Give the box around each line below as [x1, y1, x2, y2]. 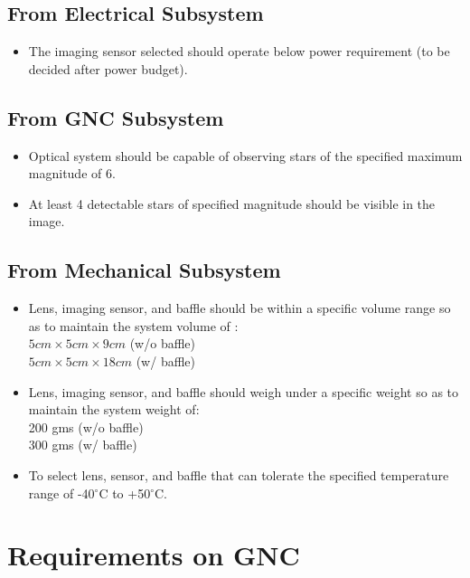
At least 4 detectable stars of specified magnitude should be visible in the [28, 194, 436, 213]
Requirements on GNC [7, 536, 300, 573]
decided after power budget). [28, 59, 188, 78]
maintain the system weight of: [28, 400, 200, 419]
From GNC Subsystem [7, 103, 224, 131]
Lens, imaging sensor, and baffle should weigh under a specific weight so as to [28, 382, 459, 401]
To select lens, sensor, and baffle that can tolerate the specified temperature [28, 465, 449, 484]
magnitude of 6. [28, 164, 116, 183]
